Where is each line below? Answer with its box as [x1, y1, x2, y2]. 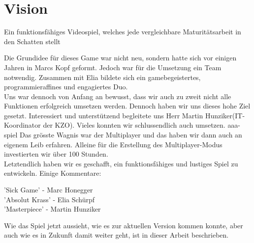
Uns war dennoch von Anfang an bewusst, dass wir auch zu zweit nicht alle [4, 91, 231, 101]
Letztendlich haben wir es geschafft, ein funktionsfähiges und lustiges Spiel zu [4, 158, 238, 168]
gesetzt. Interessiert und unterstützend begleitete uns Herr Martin [4, 110, 203, 120]
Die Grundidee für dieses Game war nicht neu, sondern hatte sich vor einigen [4, 53, 237, 63]
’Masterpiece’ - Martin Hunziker [4, 204, 101, 214]
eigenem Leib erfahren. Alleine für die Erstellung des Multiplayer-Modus [4, 139, 222, 149]
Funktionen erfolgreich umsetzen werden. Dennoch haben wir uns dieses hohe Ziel [4, 101, 251, 111]
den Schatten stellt [4, 36, 61, 46]
